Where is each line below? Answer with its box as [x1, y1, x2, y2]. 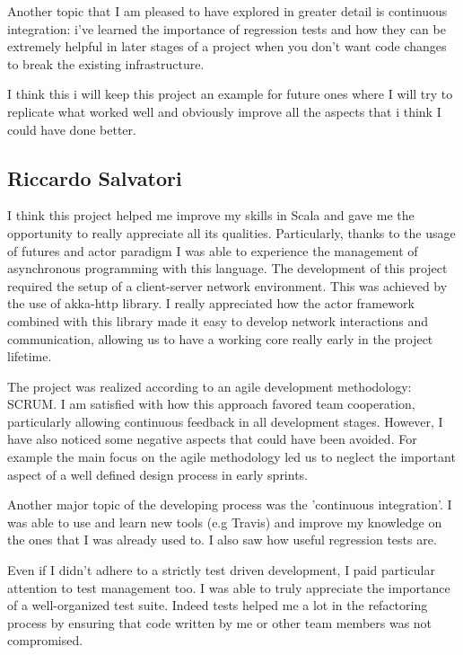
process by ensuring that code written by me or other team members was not [7, 613, 432, 632]
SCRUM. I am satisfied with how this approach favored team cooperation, [7, 394, 415, 413]
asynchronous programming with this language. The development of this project [7, 259, 448, 278]
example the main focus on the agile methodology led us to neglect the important [7, 447, 456, 466]
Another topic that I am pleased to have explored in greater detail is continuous [7, 2, 448, 20]
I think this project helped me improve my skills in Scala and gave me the [7, 206, 415, 225]
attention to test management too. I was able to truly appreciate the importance [7, 578, 450, 597]
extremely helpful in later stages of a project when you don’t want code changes [7, 37, 447, 56]
